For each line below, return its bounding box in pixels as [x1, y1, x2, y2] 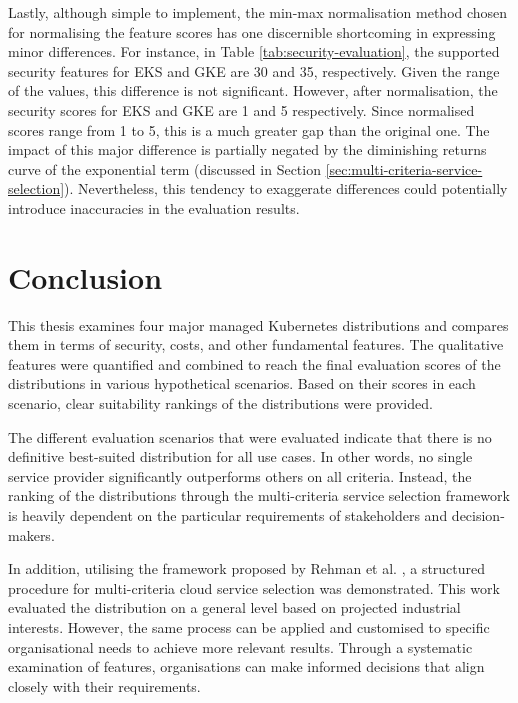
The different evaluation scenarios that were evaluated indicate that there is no [8, 426, 492, 447]
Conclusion [8, 256, 163, 297]
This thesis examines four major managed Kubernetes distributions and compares [8, 314, 509, 335]
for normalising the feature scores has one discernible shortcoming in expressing [8, 21, 496, 42]
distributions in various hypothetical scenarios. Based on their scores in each [8, 373, 476, 394]
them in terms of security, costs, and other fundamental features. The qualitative [8, 334, 504, 355]
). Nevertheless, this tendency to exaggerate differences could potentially [64, 178, 508, 199]
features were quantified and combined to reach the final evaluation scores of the [8, 353, 501, 374]
